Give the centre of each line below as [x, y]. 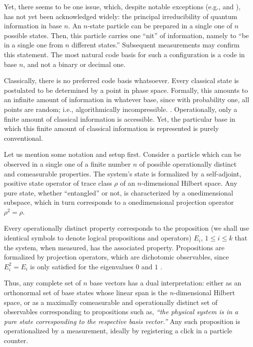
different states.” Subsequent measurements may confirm [156, 45]
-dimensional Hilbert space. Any [189, 183]
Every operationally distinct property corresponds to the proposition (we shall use [127, 228]
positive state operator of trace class [58, 183]
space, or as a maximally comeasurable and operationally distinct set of [111, 302]
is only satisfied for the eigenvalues [82, 266]
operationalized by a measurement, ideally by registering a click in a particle [118, 331]
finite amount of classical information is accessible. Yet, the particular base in [120, 119]
